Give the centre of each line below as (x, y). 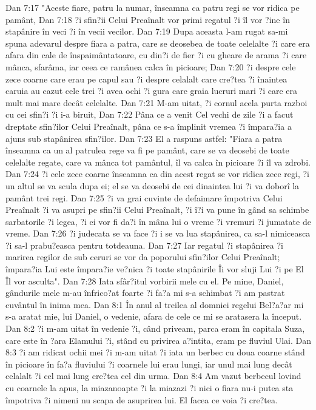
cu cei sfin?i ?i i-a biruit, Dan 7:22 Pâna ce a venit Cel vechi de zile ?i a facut (150, 114)
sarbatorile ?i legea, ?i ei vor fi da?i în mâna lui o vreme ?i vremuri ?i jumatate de (158, 221)
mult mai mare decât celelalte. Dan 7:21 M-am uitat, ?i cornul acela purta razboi (156, 102)
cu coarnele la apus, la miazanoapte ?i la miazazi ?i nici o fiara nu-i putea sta (150, 388)
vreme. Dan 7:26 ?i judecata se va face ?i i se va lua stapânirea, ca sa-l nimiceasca (158, 233)
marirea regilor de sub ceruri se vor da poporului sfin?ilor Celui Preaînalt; (143, 257)
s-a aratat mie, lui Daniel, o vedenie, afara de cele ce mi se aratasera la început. (154, 316)
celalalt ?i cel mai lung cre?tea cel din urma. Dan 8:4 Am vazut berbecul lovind (153, 376)
